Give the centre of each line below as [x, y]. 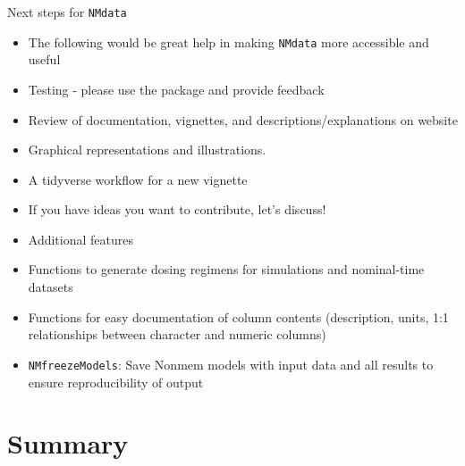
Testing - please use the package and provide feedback [176, 89]
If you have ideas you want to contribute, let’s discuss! [177, 209]
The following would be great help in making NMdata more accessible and [228, 42]
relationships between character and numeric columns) [177, 334]
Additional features [80, 239]
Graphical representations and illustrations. [147, 150]
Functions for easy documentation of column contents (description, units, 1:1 [238, 316]
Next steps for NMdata [67, 12]
